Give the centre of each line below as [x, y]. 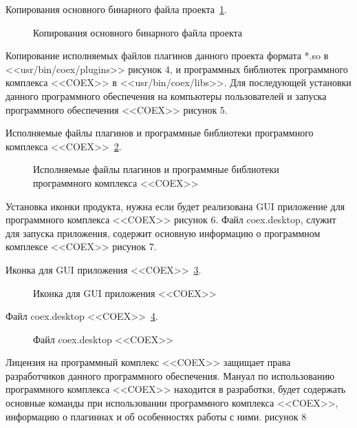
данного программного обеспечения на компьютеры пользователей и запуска [166, 95]
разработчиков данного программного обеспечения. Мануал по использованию [170, 375]
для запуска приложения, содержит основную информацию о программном [163, 233]
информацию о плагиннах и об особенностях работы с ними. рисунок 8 [156, 416]
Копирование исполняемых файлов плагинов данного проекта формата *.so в [167, 55]
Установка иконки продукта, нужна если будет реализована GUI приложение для [175, 206]
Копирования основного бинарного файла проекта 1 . [116, 9]
